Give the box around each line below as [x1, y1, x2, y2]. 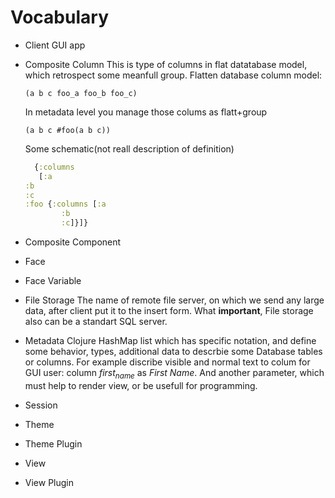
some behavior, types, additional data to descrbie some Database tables [24, 346, 323, 358]
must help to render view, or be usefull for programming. [24, 379, 258, 391]
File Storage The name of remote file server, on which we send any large [24, 294, 325, 306]
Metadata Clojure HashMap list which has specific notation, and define [24, 335, 317, 347]
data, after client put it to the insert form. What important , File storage [24, 305, 314, 317]
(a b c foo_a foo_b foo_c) [24, 88, 138, 98]
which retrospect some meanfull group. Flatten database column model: [24, 69, 323, 81]
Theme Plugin [24, 437, 83, 450]
